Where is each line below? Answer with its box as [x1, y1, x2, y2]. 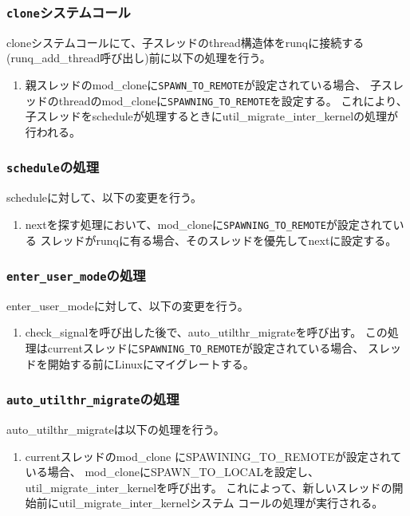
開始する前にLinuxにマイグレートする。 [47, 355, 254, 372]
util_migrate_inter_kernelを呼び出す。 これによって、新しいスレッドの [25, 479, 392, 495]
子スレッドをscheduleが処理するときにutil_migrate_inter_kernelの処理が [25, 108, 399, 124]
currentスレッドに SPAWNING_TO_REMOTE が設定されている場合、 [47, 340, 365, 356]
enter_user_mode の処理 [6, 266, 146, 286]
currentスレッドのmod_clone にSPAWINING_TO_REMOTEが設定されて [25, 447, 402, 464]
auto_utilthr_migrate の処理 [6, 389, 179, 409]
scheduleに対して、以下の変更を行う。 [6, 189, 203, 206]
